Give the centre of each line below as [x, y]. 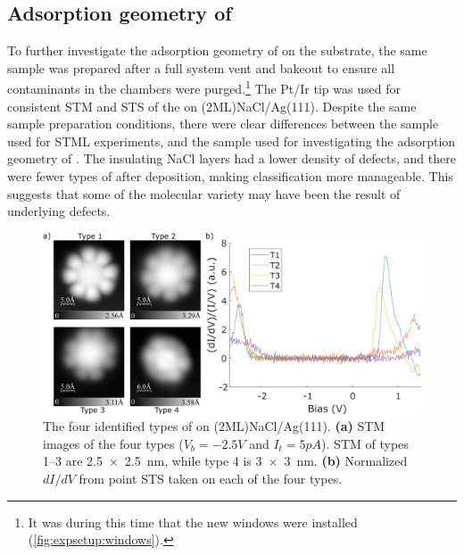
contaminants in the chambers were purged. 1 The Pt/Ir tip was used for [204, 87]
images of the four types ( [113, 443]
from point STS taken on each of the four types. [211, 479]
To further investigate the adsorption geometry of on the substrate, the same [217, 50]
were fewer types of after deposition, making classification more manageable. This [230, 176]
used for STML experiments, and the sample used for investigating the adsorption [232, 141]
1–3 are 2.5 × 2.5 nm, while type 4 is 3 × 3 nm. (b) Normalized [225, 461]
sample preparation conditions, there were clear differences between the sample [223, 124]
